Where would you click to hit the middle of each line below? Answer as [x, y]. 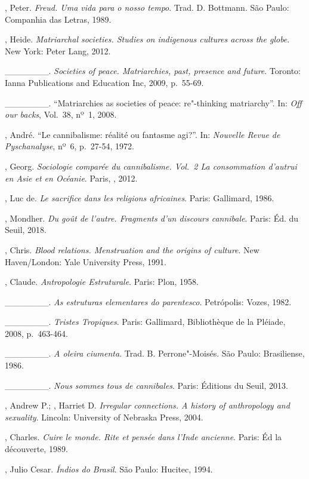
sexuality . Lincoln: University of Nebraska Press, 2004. [104, 417]
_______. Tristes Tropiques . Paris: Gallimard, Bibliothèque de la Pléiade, [145, 322]
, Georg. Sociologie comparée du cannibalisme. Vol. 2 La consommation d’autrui [151, 166]
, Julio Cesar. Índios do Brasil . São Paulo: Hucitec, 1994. [109, 469]
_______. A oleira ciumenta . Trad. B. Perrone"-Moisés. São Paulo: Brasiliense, [155, 353]
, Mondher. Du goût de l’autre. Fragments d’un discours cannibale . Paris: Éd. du [152, 218]
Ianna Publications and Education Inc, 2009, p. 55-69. [104, 82]
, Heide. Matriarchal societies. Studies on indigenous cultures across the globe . [147, 39]
